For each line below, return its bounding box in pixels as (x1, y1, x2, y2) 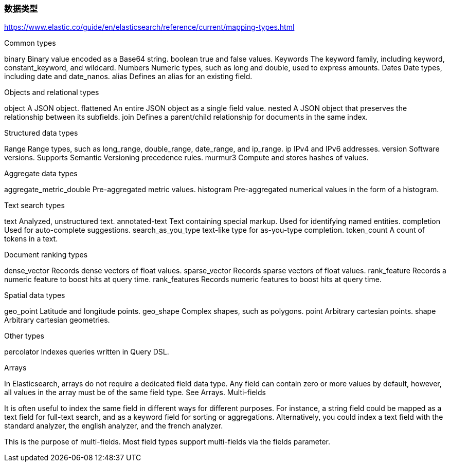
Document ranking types (4, 250, 88, 259)
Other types (4, 331, 44, 341)
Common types (4, 39, 56, 48)
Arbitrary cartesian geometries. (4, 315, 110, 325)
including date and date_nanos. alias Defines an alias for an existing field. (4, 72, 253, 81)
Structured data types (4, 128, 78, 138)
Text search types (4, 201, 65, 210)
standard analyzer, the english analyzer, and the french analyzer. (4, 421, 223, 431)
